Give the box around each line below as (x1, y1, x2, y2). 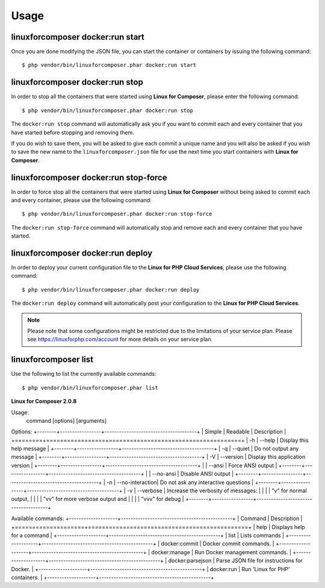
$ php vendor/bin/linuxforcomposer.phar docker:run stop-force (22, 210, 212, 218)
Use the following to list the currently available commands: (11, 370, 156, 378)
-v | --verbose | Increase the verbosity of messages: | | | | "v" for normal (126, 487, 307, 494)
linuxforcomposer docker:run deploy (11, 248, 153, 258)
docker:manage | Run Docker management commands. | (151, 548, 292, 556)
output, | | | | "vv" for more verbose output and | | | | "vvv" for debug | (11, 495, 184, 503)
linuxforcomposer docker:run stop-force (11, 172, 167, 183)
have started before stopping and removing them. (11, 129, 135, 136)
